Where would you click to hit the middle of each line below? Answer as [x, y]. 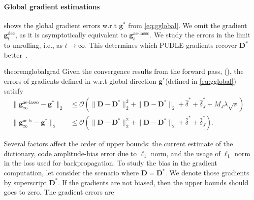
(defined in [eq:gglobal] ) [201, 81]
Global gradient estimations [52, 6]
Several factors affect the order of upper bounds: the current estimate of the [119, 144]
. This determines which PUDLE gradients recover [161, 45]
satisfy [14, 90]
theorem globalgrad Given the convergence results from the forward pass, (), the [124, 71]
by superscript [25, 182]
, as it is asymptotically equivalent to [71, 35]
